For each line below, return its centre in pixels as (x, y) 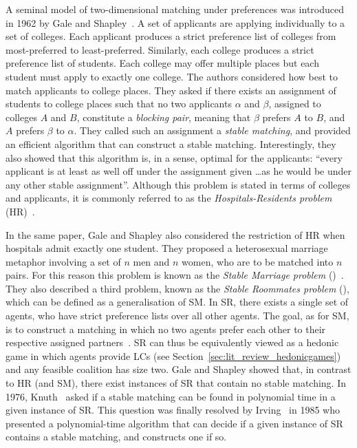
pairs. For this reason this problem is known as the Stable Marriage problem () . (175, 275)
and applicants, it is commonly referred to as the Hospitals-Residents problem (169, 198)
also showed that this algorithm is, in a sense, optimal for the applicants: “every (174, 157)
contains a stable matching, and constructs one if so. (116, 437)
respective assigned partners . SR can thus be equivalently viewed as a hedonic (172, 342)
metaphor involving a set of (63, 261)
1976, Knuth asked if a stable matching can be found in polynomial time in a (171, 396)
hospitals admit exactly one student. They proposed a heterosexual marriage (167, 248)
